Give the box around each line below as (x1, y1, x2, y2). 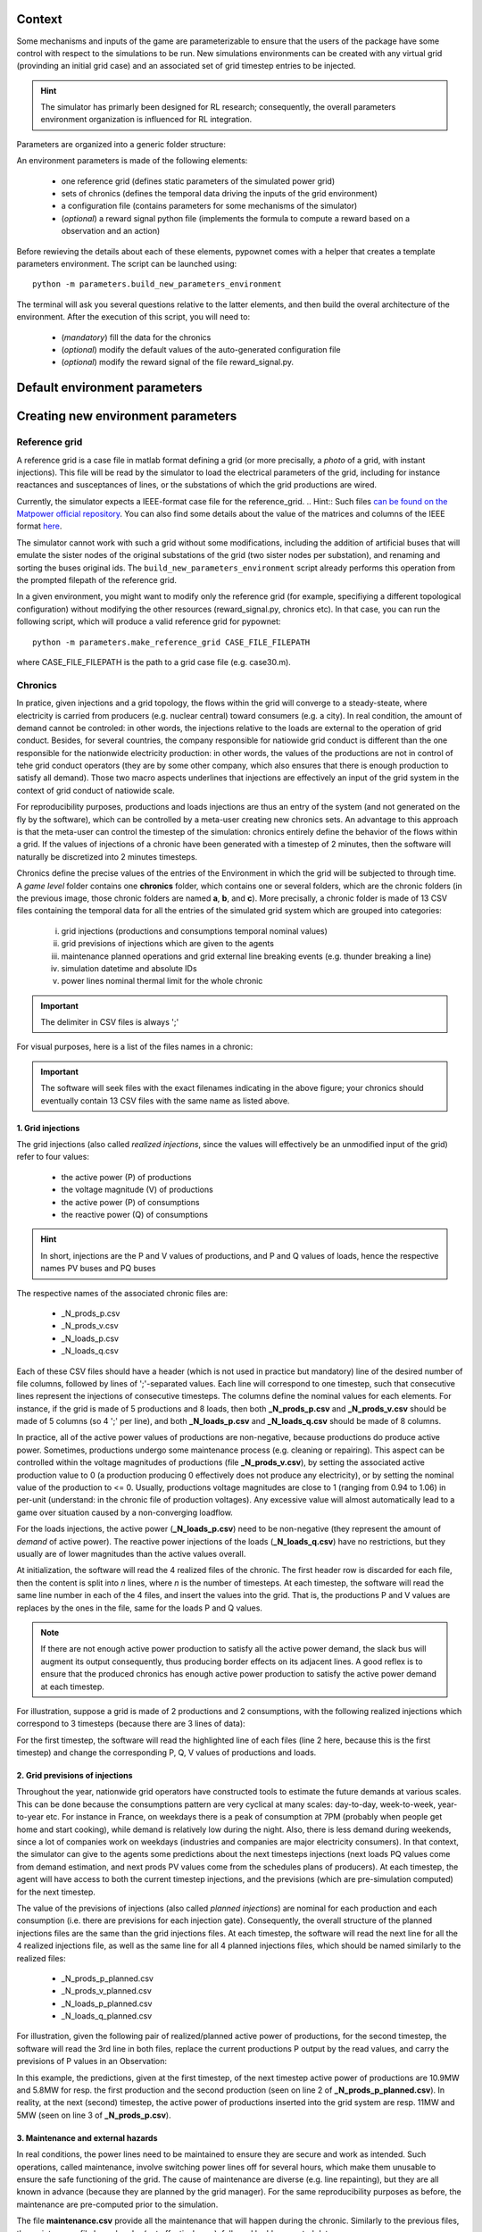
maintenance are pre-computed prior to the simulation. (16, 2199, 219, 2210)
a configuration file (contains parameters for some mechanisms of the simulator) (61, 201, 358, 212)
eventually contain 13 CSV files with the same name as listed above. (40, 1095, 290, 1106)
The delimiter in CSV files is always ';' (40, 1017, 179, 1028)
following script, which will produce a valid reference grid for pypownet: (16, 616, 281, 627)
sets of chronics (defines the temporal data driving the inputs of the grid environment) (61, 188, 378, 199)
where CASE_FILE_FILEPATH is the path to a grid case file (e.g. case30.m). (16, 656, 292, 667)
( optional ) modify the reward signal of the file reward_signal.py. (61, 357, 295, 368)
